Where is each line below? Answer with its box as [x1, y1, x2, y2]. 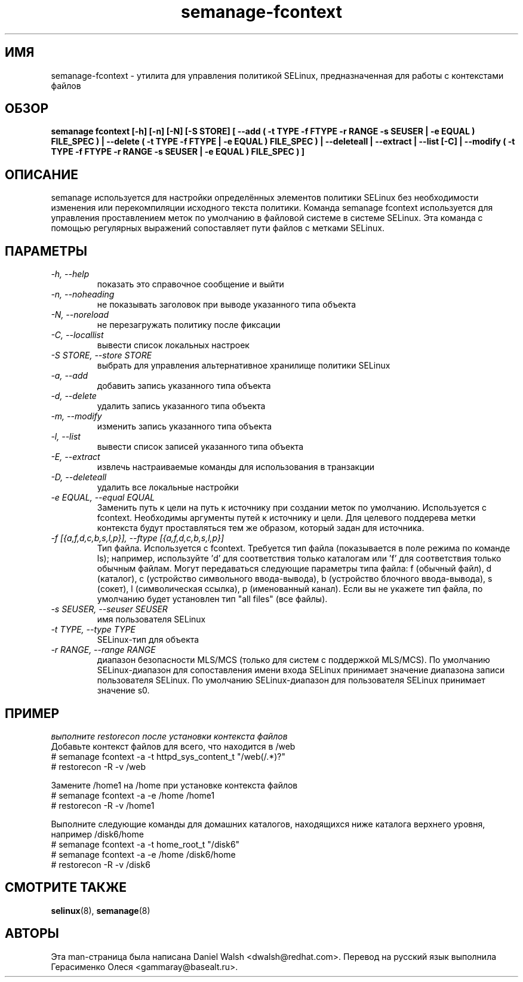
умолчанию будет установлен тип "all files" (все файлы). [97, 594, 328, 604]
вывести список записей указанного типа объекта [97, 441, 304, 452]
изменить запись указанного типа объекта [97, 421, 272, 432]
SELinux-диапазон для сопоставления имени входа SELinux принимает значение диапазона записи [97, 665, 505, 676]
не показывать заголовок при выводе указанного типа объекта [97, 299, 356, 310]
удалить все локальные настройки [97, 482, 239, 493]
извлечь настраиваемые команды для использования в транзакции [97, 462, 375, 472]
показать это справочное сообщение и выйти [97, 279, 284, 290]
